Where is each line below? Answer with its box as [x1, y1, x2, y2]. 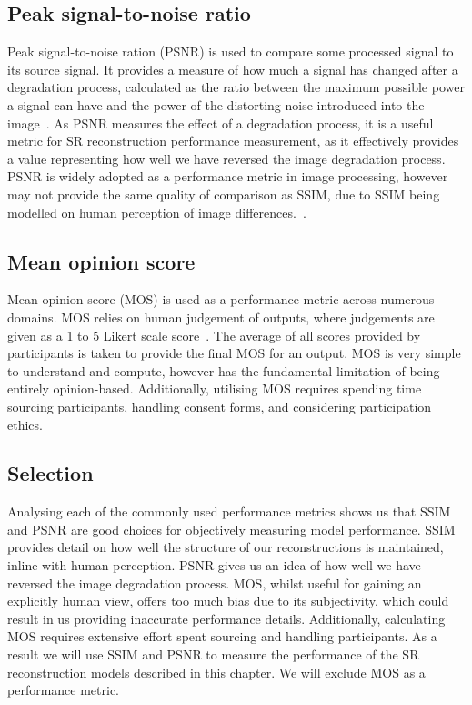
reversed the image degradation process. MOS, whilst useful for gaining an [7, 573, 422, 592]
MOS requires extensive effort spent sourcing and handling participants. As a [7, 627, 437, 646]
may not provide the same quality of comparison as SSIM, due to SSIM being [7, 184, 440, 203]
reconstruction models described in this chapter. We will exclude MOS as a [7, 662, 426, 681]
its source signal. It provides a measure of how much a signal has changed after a [7, 59, 458, 78]
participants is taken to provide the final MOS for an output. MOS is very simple [7, 343, 461, 363]
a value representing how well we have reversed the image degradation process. [7, 148, 446, 168]
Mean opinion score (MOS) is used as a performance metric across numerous [7, 290, 435, 309]
